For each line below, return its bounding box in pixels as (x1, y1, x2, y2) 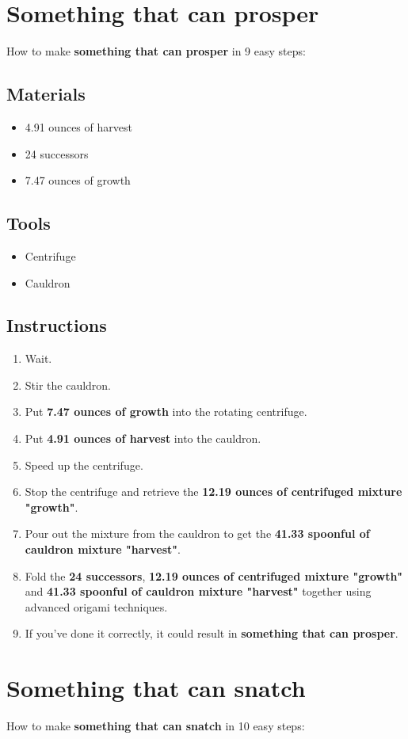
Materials (6, 82, 86, 106)
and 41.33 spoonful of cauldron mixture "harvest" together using (25, 583, 372, 600)
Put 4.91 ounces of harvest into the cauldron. (25, 430, 261, 447)
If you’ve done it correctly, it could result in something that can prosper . (25, 625, 398, 642)
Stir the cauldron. (25, 376, 112, 393)
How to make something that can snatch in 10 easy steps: (6, 718, 305, 734)
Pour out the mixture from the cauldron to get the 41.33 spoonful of (25, 525, 370, 542)
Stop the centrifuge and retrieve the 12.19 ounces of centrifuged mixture (25, 483, 402, 500)
